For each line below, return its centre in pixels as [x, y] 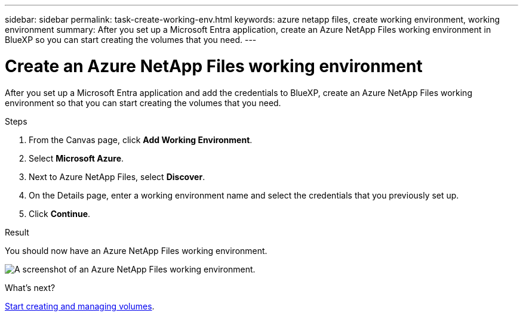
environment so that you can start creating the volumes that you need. [143, 103]
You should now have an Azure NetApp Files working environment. [136, 250]
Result [17, 232]
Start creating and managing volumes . [80, 306]
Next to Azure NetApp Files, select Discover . [117, 176]
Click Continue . [60, 213]
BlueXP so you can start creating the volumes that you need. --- [131, 40]
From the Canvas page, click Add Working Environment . [141, 140]
